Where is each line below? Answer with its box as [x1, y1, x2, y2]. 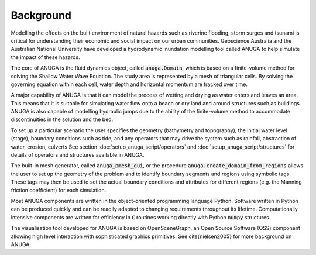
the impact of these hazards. [11, 53, 80, 61]
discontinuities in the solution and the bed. [11, 116, 114, 123]
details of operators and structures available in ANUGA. [11, 151, 145, 158]
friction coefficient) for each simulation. [11, 187, 107, 194]
